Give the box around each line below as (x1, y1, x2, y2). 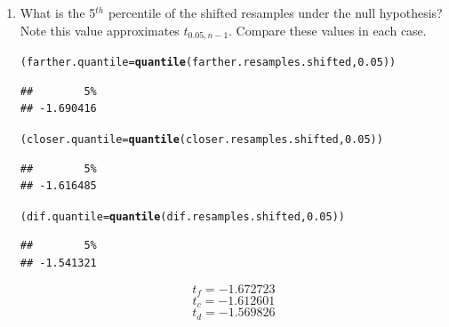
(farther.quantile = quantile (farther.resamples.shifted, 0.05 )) (20, 56, 397, 69)
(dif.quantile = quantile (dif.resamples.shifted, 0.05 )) (20, 210, 345, 223)
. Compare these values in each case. (229, 20, 427, 39)
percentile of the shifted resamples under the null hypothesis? (108, 4, 443, 21)
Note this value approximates (20, 20, 180, 39)
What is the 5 (20, 4, 96, 21)
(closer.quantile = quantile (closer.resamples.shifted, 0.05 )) (20, 132, 383, 146)
